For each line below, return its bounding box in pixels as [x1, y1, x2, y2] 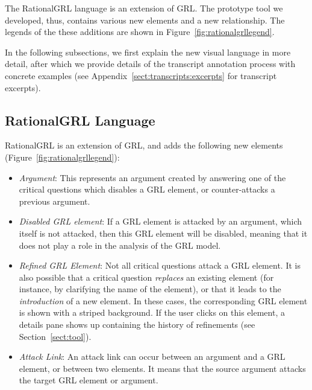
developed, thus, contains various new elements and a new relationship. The [5, 13, 285, 26]
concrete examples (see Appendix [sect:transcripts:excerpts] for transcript [5, 69, 277, 82]
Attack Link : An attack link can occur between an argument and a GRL [19, 350, 285, 363]
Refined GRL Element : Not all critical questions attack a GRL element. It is [19, 259, 301, 272]
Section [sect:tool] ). [19, 330, 92, 342]
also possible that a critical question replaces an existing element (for [19, 270, 274, 283]
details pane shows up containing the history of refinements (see [19, 318, 255, 331]
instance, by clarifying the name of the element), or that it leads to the [19, 283, 281, 295]
